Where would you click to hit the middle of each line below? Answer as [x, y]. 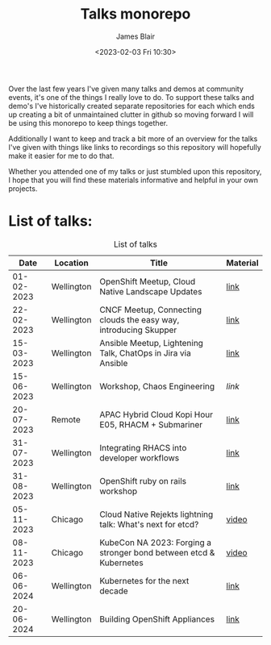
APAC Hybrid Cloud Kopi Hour [156, 414]
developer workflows [140, 458]
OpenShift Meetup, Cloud [148, 281]
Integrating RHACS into [143, 447]
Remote [66, 419]
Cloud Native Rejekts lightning [156, 514]
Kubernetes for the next [144, 580]
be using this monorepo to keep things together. [88, 123]
